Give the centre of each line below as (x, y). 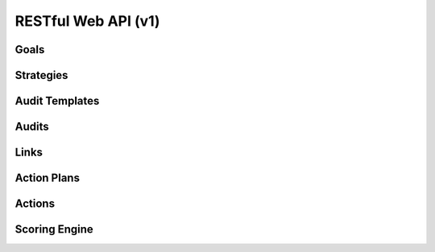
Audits (32, 127)
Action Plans (48, 178)
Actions (35, 204)
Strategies (41, 75)
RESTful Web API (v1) (87, 21)
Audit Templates (57, 101)
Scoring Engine (54, 229)
